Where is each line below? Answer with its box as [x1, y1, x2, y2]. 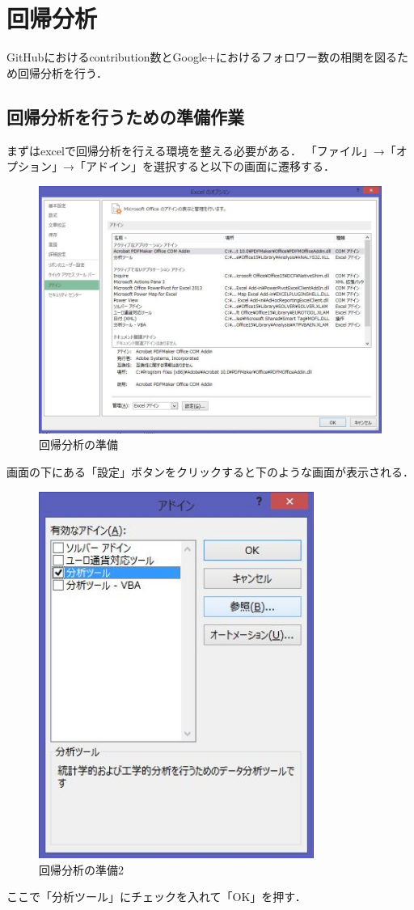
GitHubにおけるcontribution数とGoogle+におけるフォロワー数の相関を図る [6, 49, 397, 66]
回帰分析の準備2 [39, 861, 124, 878]
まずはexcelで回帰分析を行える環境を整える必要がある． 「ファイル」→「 [6, 142, 396, 159]
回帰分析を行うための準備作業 [6, 104, 244, 129]
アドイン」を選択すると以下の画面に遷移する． [85, 158, 335, 175]
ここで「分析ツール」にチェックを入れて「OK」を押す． [6, 888, 306, 905]
